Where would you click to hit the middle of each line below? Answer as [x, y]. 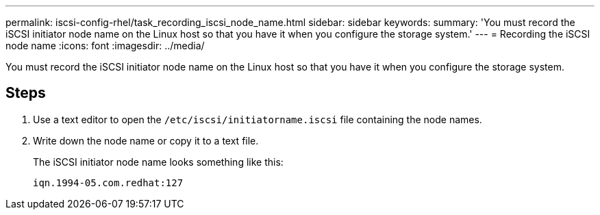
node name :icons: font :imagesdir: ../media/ [105, 46]
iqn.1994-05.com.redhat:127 [108, 182]
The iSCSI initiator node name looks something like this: [158, 162]
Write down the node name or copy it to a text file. [146, 140]
